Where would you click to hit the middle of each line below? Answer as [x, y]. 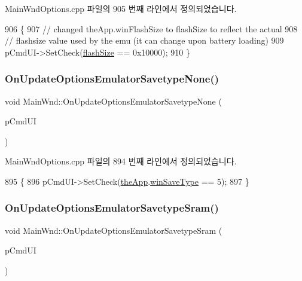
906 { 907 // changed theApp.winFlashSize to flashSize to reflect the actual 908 [151, 28]
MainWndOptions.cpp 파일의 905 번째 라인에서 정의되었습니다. [121, 8]
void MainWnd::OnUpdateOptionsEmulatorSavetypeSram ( [114, 230]
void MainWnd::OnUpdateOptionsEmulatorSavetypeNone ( [113, 101]
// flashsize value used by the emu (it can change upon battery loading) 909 [144, 40]
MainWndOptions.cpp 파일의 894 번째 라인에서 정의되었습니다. [121, 161]
